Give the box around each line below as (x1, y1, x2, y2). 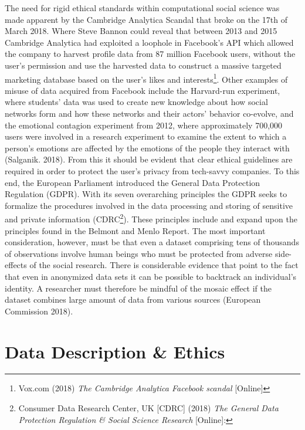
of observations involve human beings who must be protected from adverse (5, 247, 273, 259)
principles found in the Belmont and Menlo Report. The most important (5, 224, 266, 236)
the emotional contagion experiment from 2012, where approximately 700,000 (5, 118, 283, 131)
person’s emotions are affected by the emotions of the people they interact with (5, 141, 290, 154)
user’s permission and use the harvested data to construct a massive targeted (5, 59, 282, 71)
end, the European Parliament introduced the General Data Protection (5, 176, 260, 188)
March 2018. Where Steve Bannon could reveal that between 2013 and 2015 (5, 25, 277, 37)
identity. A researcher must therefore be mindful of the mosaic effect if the (5, 282, 272, 294)
